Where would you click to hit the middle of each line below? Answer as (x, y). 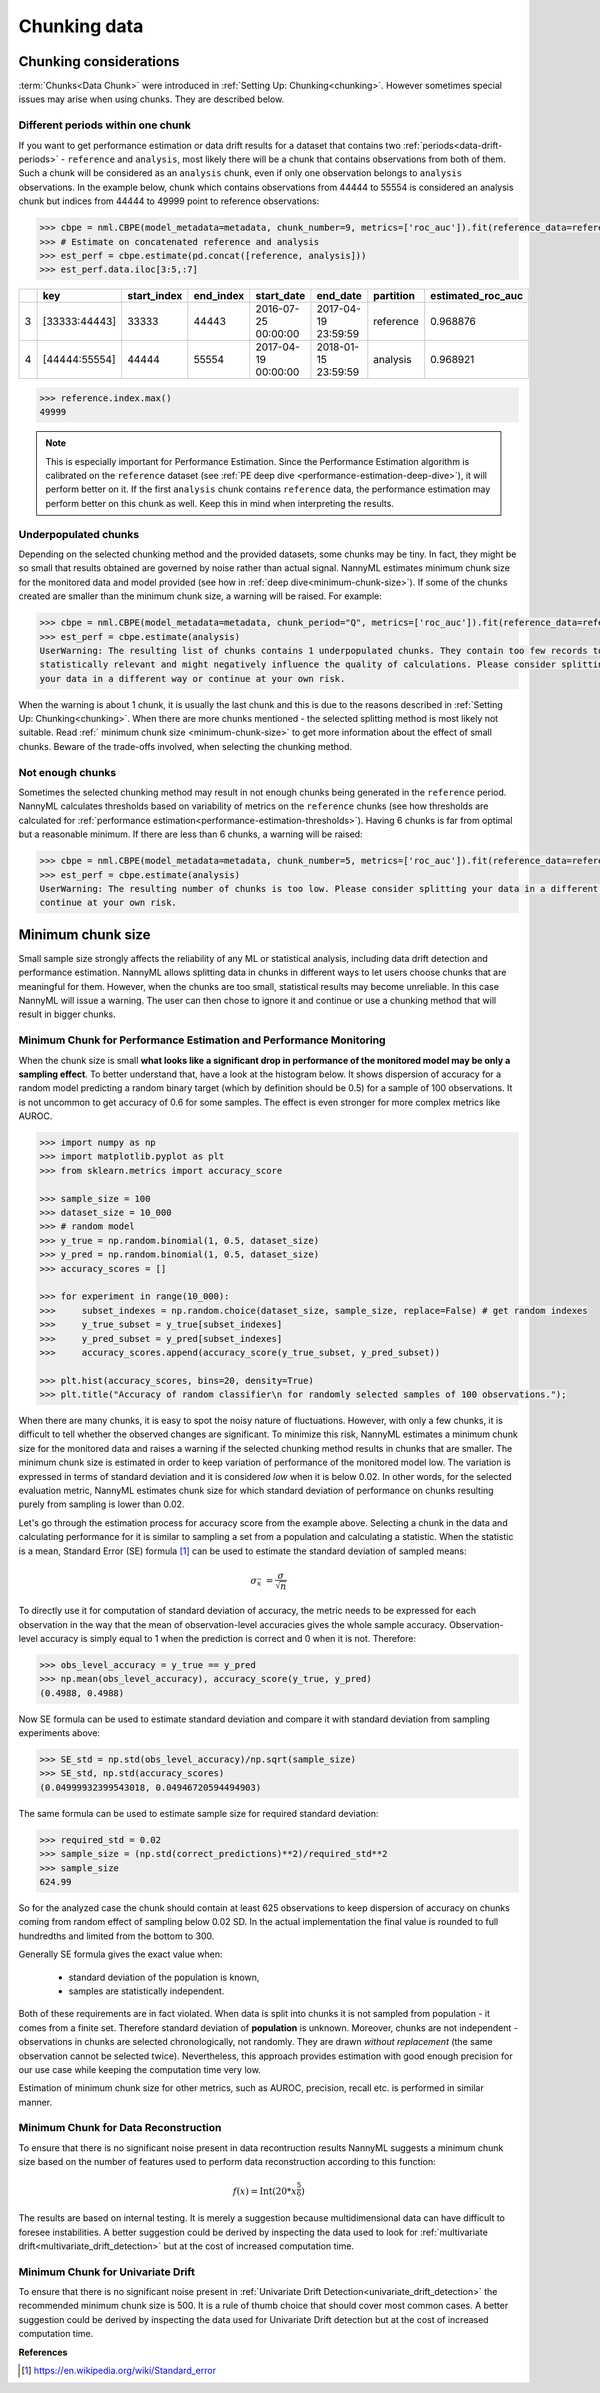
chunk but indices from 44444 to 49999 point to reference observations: (169, 201)
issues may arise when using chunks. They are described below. (151, 99)
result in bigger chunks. (67, 1014)
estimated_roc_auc (477, 296)
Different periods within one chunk (105, 125)
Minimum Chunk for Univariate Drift (106, 2272)
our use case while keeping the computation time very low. (140, 2069)
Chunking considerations (99, 61)
